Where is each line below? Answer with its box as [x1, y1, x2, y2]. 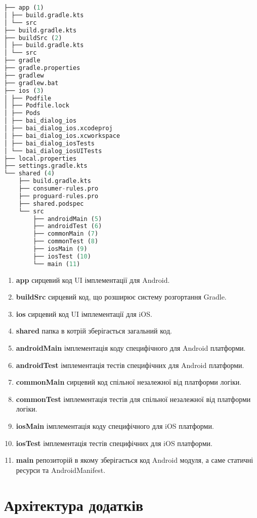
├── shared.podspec [18, 200, 84, 207]
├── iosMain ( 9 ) [33, 245, 88, 252]
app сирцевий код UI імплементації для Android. [16, 274, 170, 285]
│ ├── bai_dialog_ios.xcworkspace [4, 132, 120, 139]
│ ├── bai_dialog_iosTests [4, 139, 95, 147]
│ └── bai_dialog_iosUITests [4, 147, 102, 155]
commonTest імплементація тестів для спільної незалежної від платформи [16, 393, 251, 404]
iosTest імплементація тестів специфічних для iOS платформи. [16, 437, 212, 448]
